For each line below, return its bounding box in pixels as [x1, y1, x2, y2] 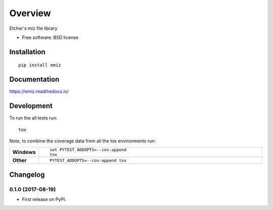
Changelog [9, 170, 45, 179]
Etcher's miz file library [9, 25, 58, 31]
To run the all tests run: [9, 115, 58, 121]
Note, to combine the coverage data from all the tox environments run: [9, 138, 156, 144]
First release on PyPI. [22, 196, 67, 202]
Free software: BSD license [22, 34, 78, 40]
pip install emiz [18, 62, 61, 68]
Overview [9, 8, 51, 19]
